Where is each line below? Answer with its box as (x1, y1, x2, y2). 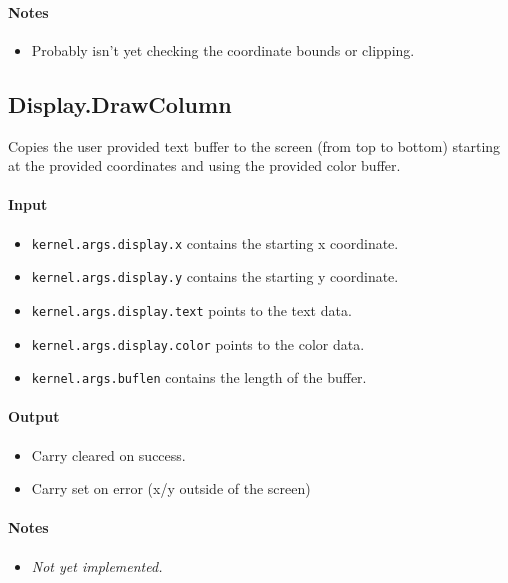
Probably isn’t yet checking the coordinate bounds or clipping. (31, 39, 415, 60)
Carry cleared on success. (31, 444, 186, 465)
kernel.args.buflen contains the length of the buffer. (31, 367, 367, 388)
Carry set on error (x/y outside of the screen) (31, 478, 311, 499)
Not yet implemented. (31, 555, 163, 576)
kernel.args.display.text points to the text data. (31, 299, 352, 320)
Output (8, 406, 60, 427)
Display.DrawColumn (8, 88, 232, 119)
